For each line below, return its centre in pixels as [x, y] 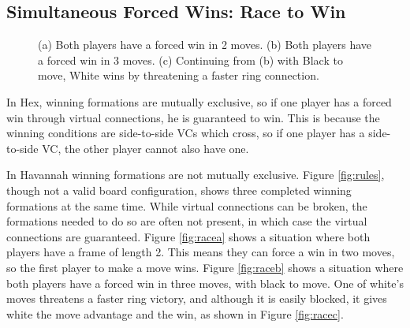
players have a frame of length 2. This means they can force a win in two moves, [201, 252]
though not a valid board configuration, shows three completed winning [179, 190]
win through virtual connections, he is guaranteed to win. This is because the [193, 117]
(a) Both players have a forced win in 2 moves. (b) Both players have [205, 45]
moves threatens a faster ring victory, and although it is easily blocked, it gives [197, 298]
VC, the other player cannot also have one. [145, 148]
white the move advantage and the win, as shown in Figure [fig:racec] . [175, 313]
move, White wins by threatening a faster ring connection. [179, 75]
